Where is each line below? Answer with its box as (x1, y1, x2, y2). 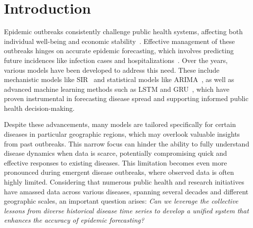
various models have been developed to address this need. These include (4, 64, 220, 75)
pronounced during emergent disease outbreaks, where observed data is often (4, 167, 234, 177)
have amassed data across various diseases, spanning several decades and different (4, 186, 249, 196)
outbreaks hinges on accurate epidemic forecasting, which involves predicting (4, 45, 234, 56)
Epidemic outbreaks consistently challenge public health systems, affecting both (4, 26, 243, 37)
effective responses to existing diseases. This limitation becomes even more (4, 157, 227, 167)
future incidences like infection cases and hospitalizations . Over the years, (4, 55, 228, 65)
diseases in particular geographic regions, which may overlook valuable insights (4, 129, 240, 139)
